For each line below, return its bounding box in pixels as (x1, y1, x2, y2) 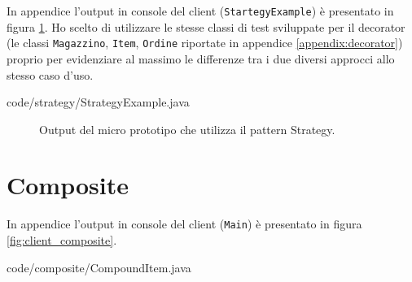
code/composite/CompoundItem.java (7, 258, 191, 275)
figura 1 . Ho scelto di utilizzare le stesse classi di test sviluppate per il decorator (7, 18, 405, 35)
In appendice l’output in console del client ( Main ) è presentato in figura (7, 215, 362, 232)
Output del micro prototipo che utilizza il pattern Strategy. (39, 120, 335, 137)
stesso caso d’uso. (7, 66, 94, 83)
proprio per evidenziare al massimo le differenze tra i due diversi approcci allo (7, 50, 395, 67)
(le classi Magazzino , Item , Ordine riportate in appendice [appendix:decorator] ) (7, 34, 403, 51)
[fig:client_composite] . (7, 232, 117, 249)
